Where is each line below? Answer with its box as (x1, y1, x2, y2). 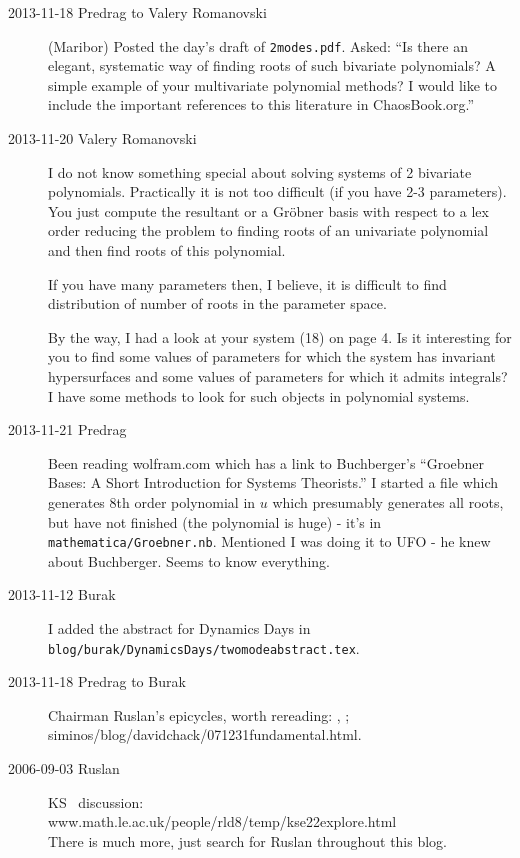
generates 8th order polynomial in (48, 491, 256, 512)
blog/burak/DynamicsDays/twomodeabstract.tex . (48, 637, 360, 658)
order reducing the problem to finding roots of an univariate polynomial (48, 220, 489, 241)
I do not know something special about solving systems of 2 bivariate (48, 161, 472, 182)
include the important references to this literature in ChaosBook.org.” (48, 94, 475, 115)
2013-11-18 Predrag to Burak (8, 671, 186, 692)
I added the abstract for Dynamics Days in (48, 617, 311, 638)
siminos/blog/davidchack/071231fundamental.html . (48, 724, 362, 745)
